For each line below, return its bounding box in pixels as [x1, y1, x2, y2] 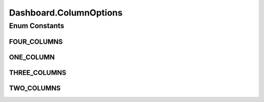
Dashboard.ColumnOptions [9, 7, 123, 18]
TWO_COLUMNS [9, 84, 61, 92]
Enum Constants [9, 21, 65, 30]
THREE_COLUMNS [9, 68, 66, 77]
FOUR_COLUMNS [9, 37, 63, 46]
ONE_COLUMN [9, 53, 55, 61]
